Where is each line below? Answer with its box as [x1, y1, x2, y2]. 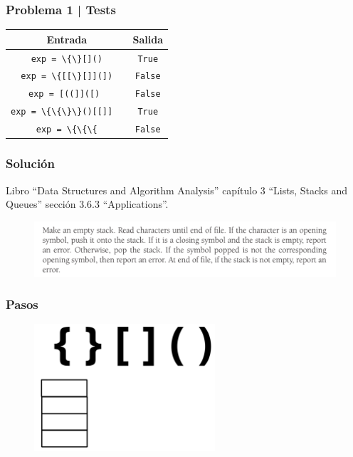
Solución [6, 154, 55, 172]
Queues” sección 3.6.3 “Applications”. [6, 196, 169, 211]
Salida [132, 31, 163, 46]
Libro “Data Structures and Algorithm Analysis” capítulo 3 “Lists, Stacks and [6, 182, 347, 197]
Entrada [46, 31, 88, 46]
